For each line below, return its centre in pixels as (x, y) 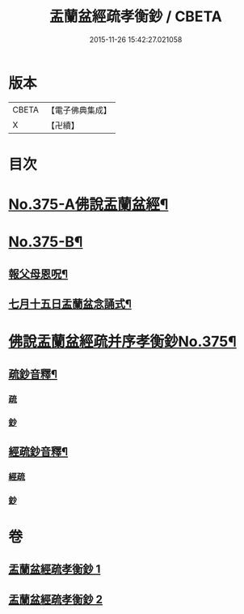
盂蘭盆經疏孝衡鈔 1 (55, 569)
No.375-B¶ (46, 242)
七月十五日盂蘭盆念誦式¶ (70, 304)
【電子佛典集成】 (79, 110)
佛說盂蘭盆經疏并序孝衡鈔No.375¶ (122, 342)
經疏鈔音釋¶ (38, 452)
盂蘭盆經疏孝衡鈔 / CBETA (136, 17)
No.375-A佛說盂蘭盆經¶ (88, 205)
